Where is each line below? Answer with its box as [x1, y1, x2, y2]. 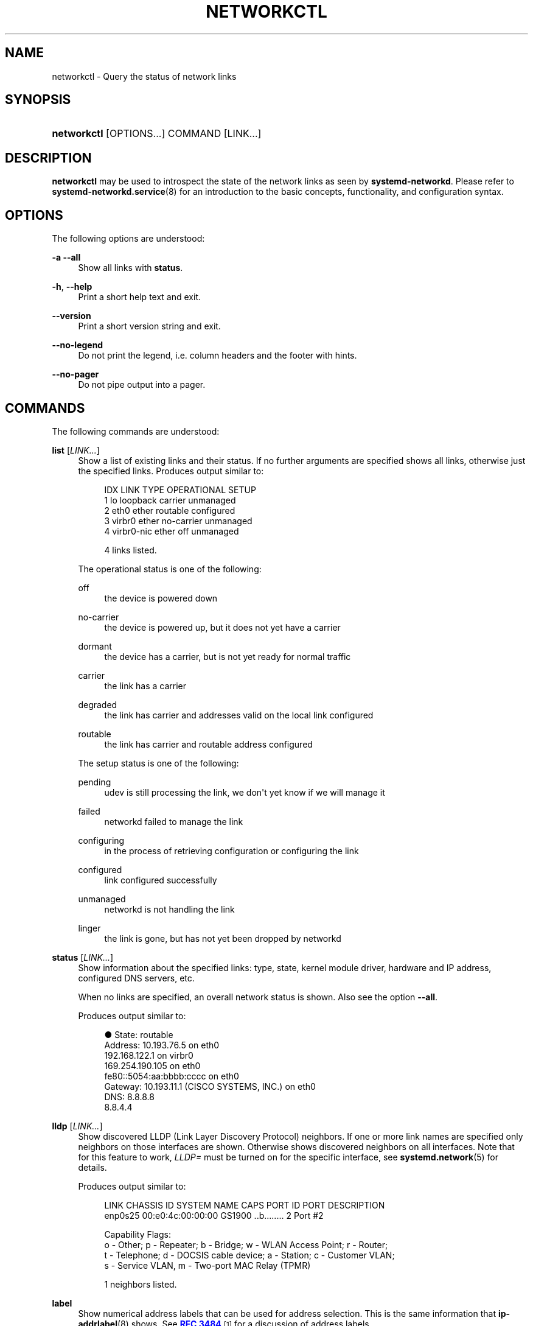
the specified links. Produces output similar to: [78, 465, 264, 476]
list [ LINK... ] [52, 444, 100, 455]
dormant [78, 640, 112, 651]
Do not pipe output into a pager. [78, 379, 206, 390]
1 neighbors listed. [104, 1279, 177, 1289]
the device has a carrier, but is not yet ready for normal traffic [104, 651, 351, 662]
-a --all [52, 252, 81, 263]
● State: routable [104, 1029, 173, 1040]
